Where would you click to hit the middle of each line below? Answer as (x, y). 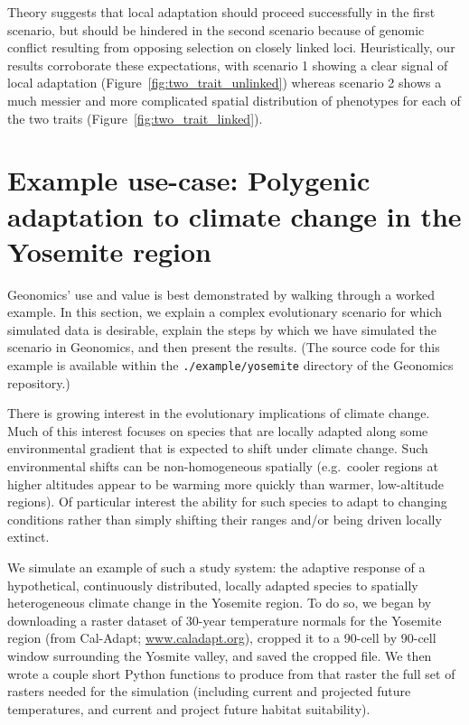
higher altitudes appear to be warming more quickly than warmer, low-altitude (225, 483)
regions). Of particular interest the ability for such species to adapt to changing (227, 502)
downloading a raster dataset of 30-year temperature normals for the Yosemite (225, 620)
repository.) (39, 382)
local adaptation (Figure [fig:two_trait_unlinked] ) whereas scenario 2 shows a (225, 83)
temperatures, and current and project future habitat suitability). (189, 708)
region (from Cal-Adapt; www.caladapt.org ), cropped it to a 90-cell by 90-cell (222, 638)
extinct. (28, 537)
